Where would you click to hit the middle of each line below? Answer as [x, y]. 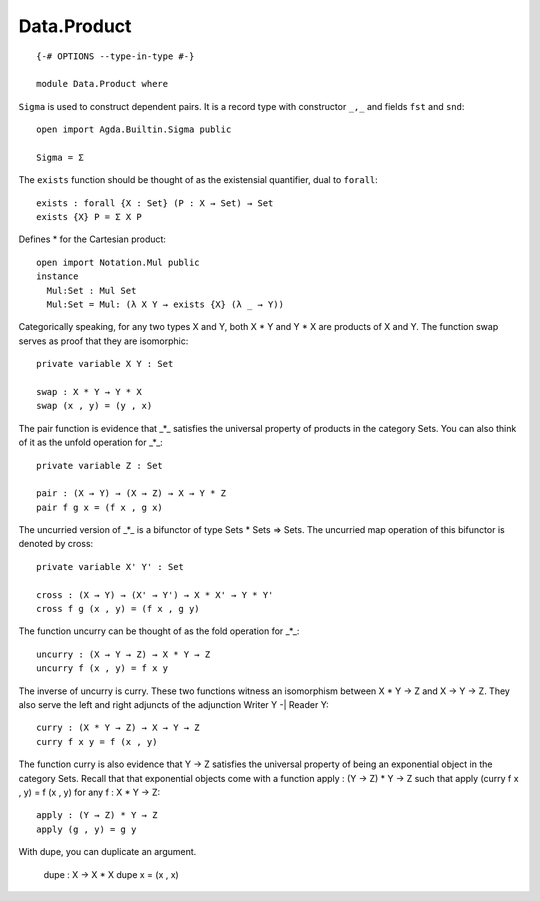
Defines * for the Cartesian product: [92, 239]
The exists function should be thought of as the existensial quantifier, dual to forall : [198, 180]
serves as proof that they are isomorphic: [103, 341]
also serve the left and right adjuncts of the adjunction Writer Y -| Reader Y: [173, 704]
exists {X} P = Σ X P [89, 217]
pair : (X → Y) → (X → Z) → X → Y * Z [131, 493]
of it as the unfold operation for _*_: [91, 442]
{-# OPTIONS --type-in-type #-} [115, 56]
